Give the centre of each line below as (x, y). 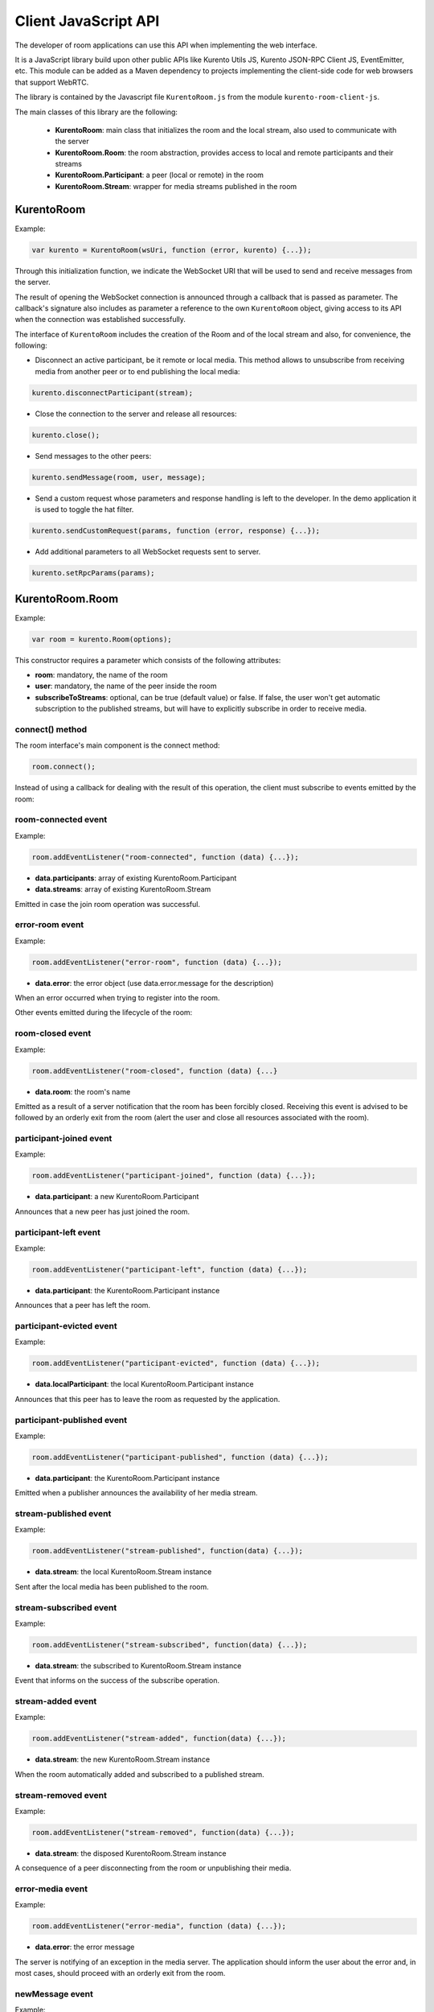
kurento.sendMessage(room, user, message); (119, 477)
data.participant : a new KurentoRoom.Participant (117, 1197)
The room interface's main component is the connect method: (117, 745)
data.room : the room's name (83, 1091)
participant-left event (57, 1232)
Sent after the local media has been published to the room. (112, 1586)
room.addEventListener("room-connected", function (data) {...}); (165, 857)
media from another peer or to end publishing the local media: (137, 371)
